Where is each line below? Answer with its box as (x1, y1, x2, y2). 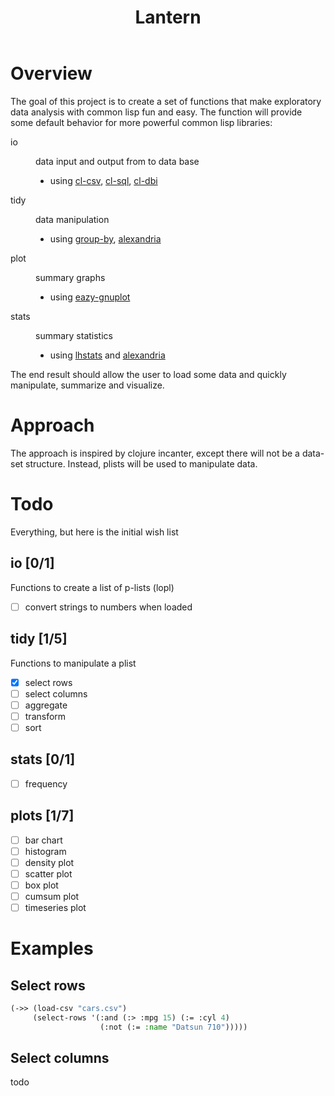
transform (24, 710, 67, 722)
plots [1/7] (10, 807, 75, 825)
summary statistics (35, 329, 113, 341)
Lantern (134, 6, 202, 29)
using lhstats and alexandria (49, 349, 166, 361)
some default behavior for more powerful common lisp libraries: (10, 116, 273, 128)
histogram (24, 845, 67, 857)
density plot (24, 856, 75, 868)
